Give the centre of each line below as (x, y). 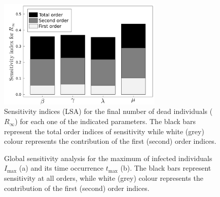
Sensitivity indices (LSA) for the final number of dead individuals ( (108, 111)
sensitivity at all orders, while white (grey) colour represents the (104, 178)
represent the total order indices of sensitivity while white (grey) (104, 131)
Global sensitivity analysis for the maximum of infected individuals (108, 158)
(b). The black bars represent (166, 168)
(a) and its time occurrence (61, 168)
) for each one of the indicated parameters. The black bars (105, 121)
